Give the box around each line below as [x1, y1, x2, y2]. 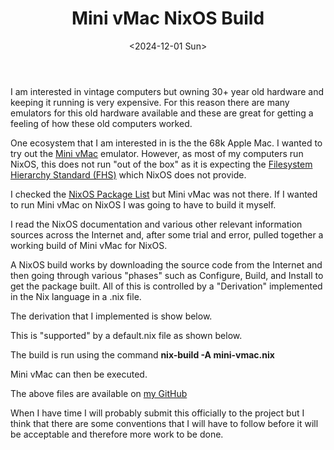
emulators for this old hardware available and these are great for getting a [10, 107, 314, 119]
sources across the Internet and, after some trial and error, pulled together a [10, 228, 324, 241]
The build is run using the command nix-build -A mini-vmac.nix [10, 348, 275, 361]
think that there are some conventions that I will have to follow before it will [10, 417, 319, 429]
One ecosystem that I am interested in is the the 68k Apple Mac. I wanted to [10, 137, 323, 149]
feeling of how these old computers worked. [10, 117, 193, 129]
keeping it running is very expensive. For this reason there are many [10, 96, 290, 108]
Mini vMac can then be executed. [10, 368, 148, 380]
